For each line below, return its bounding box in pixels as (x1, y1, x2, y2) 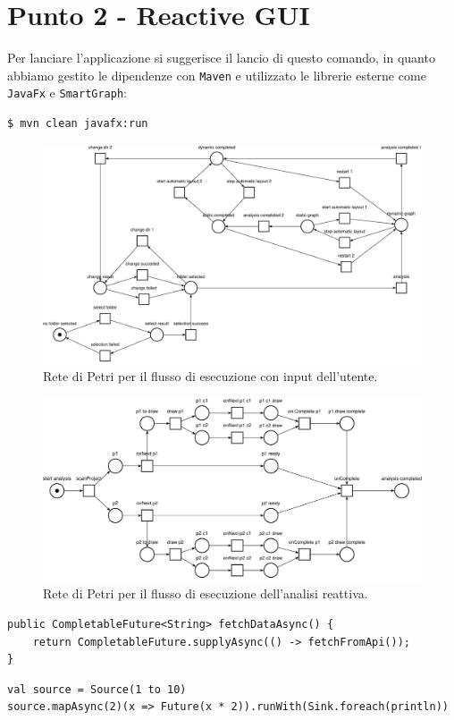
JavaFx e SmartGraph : (7, 83, 127, 102)
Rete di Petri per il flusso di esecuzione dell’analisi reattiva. (43, 584, 368, 603)
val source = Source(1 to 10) (7, 682, 187, 696)
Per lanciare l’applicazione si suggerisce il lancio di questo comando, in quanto (7, 48, 435, 67)
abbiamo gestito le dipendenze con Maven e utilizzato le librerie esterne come (7, 65, 426, 84)
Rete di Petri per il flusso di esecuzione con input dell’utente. (43, 367, 378, 385)
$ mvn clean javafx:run (7, 117, 148, 131)
